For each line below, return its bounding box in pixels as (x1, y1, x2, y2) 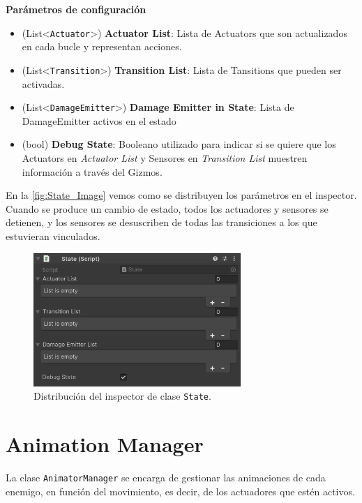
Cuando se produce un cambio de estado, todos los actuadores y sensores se (6, 201, 329, 216)
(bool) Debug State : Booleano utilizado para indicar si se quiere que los (22, 137, 336, 151)
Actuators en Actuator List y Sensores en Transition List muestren (22, 150, 308, 165)
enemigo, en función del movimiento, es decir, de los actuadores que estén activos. (6, 483, 355, 498)
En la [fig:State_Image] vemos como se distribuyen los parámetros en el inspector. (6, 188, 357, 202)
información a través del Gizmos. (22, 164, 163, 179)
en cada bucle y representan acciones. (22, 39, 182, 54)
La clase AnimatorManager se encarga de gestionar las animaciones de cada (6, 470, 326, 485)
